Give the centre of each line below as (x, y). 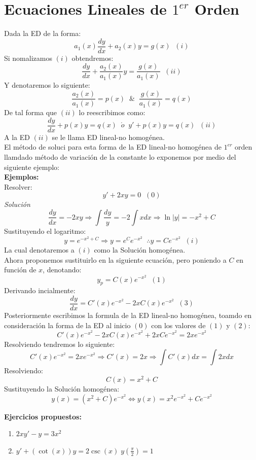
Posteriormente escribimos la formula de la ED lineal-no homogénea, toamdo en (128, 315)
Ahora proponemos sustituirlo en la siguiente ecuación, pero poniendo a (115, 259)
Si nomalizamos (28, 58)
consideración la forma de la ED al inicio (67, 325)
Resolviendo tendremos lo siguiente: (60, 344)
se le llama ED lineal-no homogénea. (108, 137)
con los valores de (178, 325)
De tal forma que (31, 112)
